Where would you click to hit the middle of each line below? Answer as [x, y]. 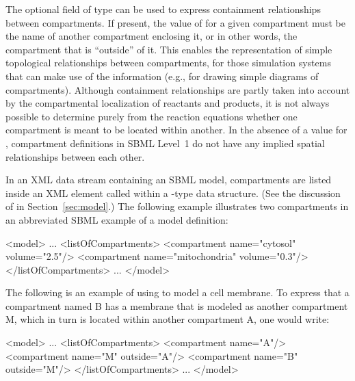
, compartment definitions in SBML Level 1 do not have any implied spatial [165, 143]
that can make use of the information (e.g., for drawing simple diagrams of [162, 76]
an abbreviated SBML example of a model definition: [117, 219]
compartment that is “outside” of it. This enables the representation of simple [169, 49]
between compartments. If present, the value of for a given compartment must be [175, 22]
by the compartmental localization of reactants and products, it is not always [168, 103]
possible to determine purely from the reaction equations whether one [152, 116]
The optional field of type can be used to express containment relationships [163, 9]
